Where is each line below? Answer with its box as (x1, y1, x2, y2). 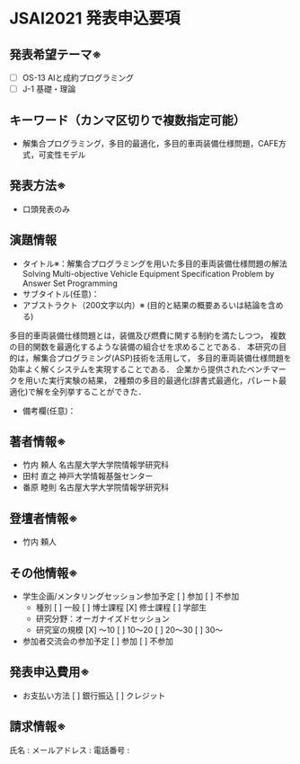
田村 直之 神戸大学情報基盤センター (22, 471, 154, 482)
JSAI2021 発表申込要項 (9, 8, 181, 29)
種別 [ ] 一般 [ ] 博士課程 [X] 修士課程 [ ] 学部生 (35, 602, 207, 612)
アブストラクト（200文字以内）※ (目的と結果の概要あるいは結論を (22, 299, 268, 310)
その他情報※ (9, 565, 78, 581)
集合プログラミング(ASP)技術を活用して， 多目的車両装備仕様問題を (40, 352, 292, 363)
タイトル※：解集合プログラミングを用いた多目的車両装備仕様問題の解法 (22, 258, 287, 269)
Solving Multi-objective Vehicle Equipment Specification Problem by (22, 268, 275, 279)
